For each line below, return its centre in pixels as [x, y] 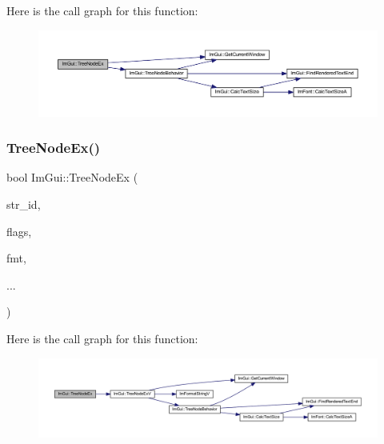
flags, [19, 231]
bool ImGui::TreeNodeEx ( [72, 177]
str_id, [24, 204]
